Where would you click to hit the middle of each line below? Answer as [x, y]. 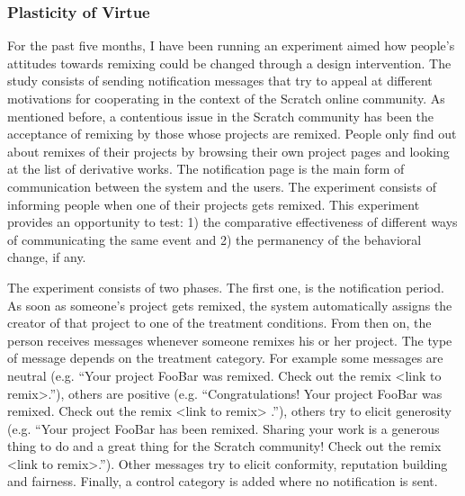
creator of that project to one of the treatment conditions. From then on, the [219, 323]
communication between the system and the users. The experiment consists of [222, 186]
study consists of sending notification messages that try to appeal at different [220, 81]
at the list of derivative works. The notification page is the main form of [206, 169]
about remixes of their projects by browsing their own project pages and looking [228, 151]
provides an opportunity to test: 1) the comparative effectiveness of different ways [232, 222]
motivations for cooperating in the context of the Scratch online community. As [226, 98]
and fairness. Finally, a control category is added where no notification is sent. [223, 481]
